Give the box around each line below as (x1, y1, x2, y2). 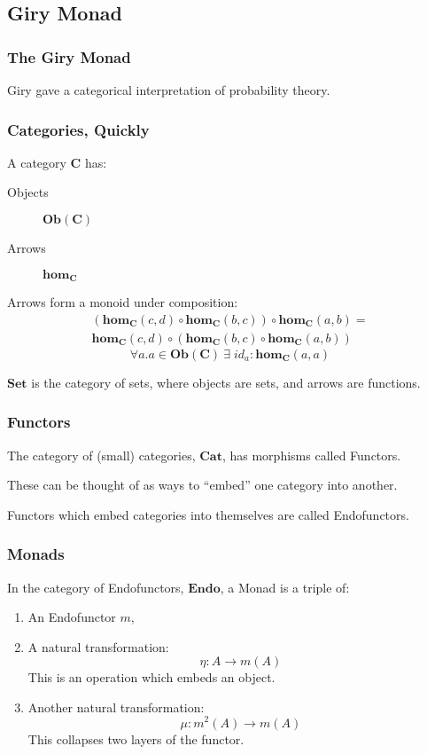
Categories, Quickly (7, 118, 150, 140)
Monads (7, 543, 65, 565)
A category (7, 153, 66, 171)
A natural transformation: (27, 637, 169, 656)
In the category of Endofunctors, (7, 577, 184, 596)
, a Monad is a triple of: (220, 577, 350, 596)
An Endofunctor (27, 608, 116, 626)
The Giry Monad (7, 45, 131, 67)
